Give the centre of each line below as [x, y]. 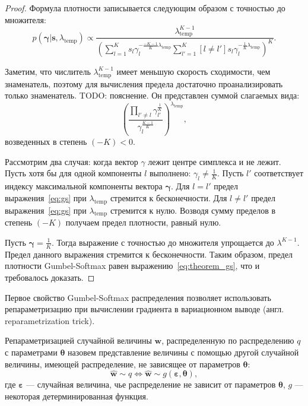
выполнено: [170, 173]
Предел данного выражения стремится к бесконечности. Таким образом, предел [149, 254]
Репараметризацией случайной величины [78, 340]
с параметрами [31, 352]
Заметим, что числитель [48, 71]
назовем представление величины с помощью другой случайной [183, 352]
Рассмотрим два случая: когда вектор [72, 161]
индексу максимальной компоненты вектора [84, 186]
